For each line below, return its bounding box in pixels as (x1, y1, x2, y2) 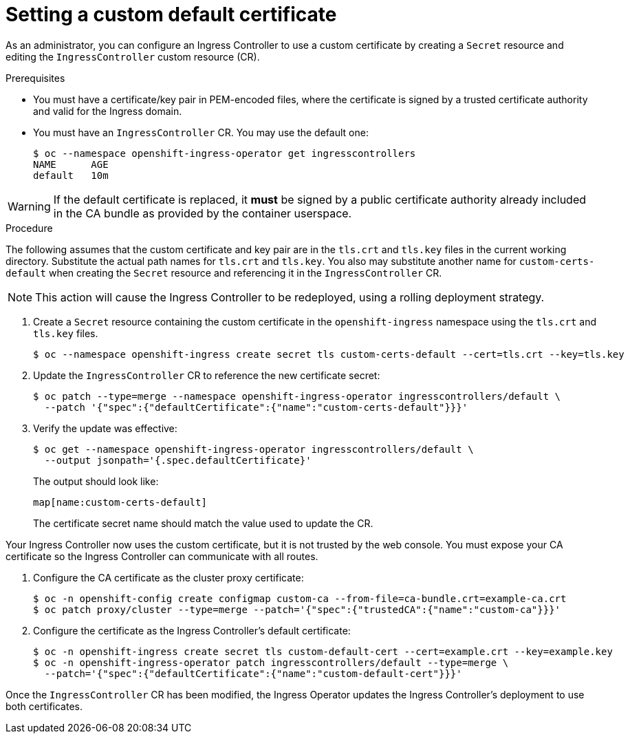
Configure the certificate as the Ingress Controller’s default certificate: (33, 624, 351, 636)
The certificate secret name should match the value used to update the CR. (33, 517, 373, 529)
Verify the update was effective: (33, 422, 177, 434)
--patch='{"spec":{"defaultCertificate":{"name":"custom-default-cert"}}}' (44, 667, 462, 679)
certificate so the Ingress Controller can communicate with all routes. (6, 550, 318, 562)
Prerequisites (6, 72, 65, 84)
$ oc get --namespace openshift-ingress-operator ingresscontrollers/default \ (33, 443, 474, 455)
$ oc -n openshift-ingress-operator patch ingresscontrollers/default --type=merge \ (33, 656, 509, 668)
